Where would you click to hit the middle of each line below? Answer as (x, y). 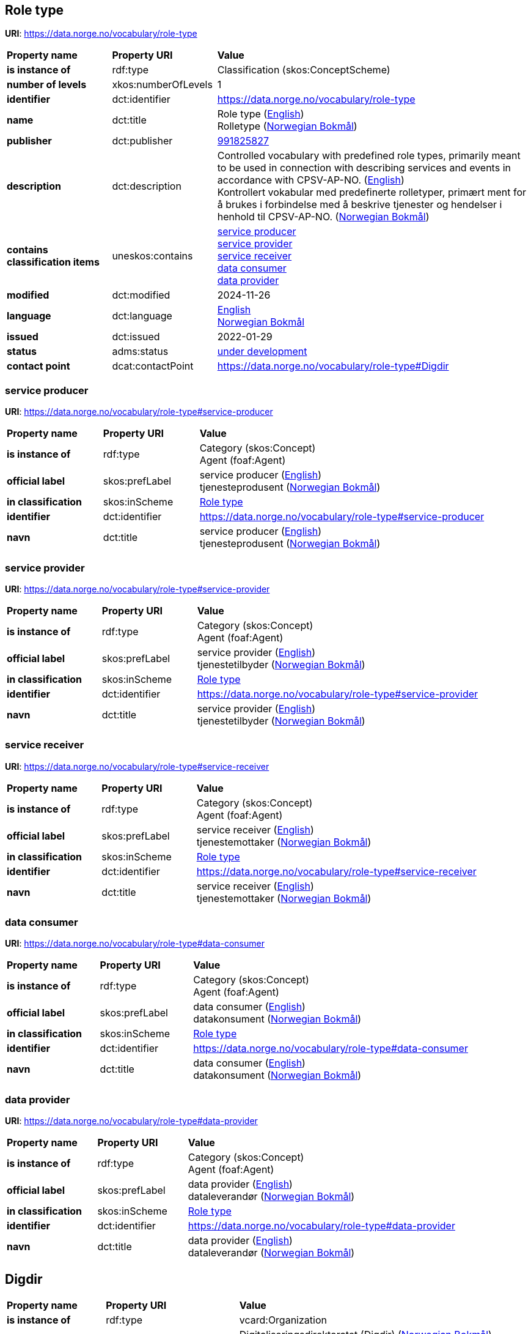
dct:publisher (142, 141)
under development (262, 352)
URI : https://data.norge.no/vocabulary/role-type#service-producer (139, 412)
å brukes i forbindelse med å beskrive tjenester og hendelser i (360, 205)
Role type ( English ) (261, 114)
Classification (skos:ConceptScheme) (304, 70)
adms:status (140, 352)
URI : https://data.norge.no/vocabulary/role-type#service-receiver (137, 766)
